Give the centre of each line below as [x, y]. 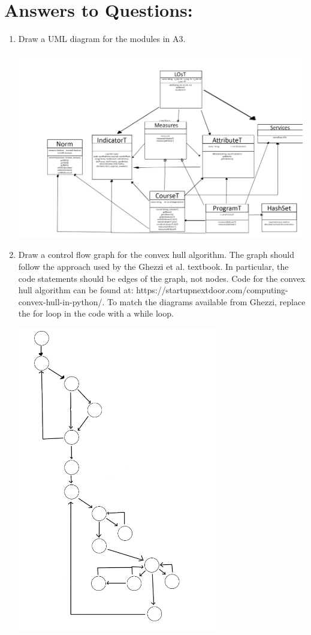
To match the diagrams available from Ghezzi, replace [206, 301]
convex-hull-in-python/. [61, 301]
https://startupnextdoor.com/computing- [212, 290]
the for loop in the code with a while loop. [96, 313]
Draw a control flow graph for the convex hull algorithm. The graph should [156, 255]
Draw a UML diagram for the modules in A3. [102, 39]
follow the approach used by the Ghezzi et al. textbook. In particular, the [153, 266]
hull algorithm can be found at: [76, 290]
